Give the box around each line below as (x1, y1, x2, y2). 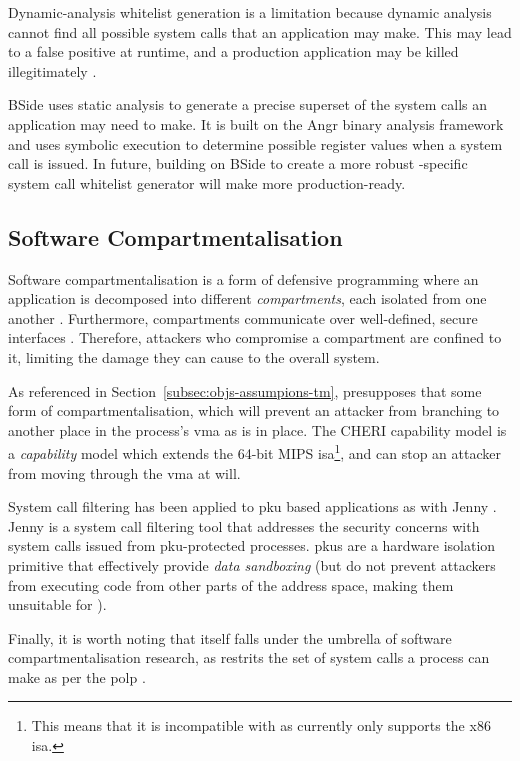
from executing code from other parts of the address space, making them (8, 574, 454, 595)
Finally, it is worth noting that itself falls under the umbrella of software (8, 627, 452, 648)
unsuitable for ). (8, 594, 107, 615)
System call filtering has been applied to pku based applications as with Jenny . (8, 496, 497, 517)
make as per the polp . (8, 666, 146, 687)
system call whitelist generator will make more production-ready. (8, 172, 406, 193)
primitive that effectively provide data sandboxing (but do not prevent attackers (8, 554, 496, 575)
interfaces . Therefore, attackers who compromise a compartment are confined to (8, 327, 502, 348)
